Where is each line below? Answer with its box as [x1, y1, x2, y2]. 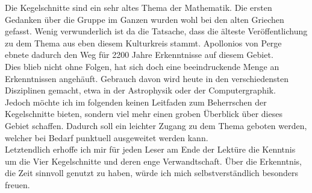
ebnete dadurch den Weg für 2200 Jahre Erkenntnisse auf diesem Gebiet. [5, 48, 273, 61]
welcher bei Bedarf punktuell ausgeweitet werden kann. [5, 131, 208, 144]
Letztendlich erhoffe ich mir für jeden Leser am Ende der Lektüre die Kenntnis [5, 143, 296, 156]
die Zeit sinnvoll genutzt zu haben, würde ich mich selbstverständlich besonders [5, 166, 299, 179]
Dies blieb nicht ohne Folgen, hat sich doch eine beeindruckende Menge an [5, 60, 279, 72]
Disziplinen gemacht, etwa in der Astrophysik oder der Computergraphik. [5, 84, 276, 96]
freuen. [5, 178, 30, 191]
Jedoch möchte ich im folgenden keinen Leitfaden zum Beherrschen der [5, 95, 267, 108]
